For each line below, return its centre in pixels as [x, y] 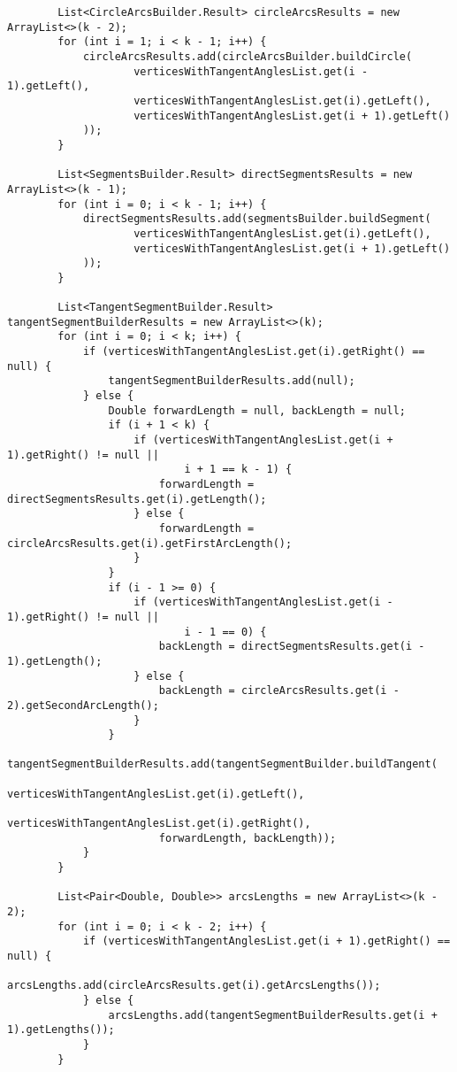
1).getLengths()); [61, 1030]
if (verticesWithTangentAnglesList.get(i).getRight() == [254, 352]
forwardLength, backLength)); [248, 838]
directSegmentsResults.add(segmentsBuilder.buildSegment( [257, 219]
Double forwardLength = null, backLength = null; [257, 410]
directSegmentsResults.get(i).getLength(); [137, 499]
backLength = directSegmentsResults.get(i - [292, 647]
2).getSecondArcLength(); [83, 705]
